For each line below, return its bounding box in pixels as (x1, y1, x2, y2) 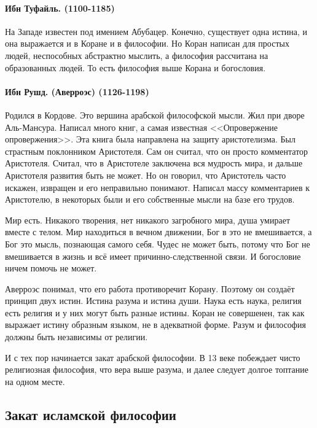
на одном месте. (5, 375, 65, 387)
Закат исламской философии (5, 405, 176, 424)
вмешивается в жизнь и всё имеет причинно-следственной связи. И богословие (5, 249, 301, 262)
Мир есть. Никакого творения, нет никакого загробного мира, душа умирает (5, 213, 291, 226)
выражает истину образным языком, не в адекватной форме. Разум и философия (5, 318, 306, 331)
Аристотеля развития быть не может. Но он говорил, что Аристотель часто (5, 168, 286, 181)
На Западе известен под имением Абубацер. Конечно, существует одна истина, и (5, 25, 307, 37)
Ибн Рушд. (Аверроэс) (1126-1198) (5, 85, 149, 98)
